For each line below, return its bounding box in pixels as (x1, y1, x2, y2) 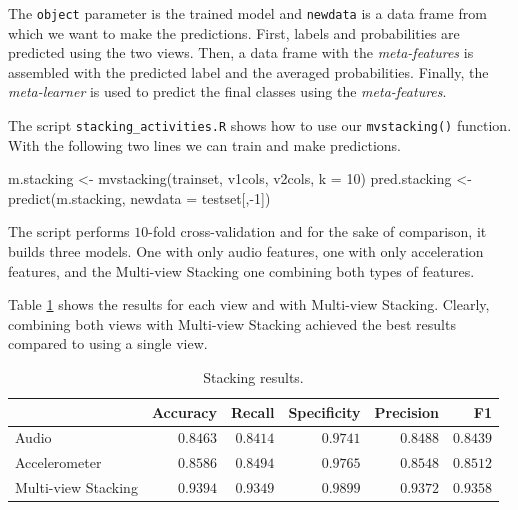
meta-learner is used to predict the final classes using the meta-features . (8, 81, 447, 102)
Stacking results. (203, 367, 304, 388)
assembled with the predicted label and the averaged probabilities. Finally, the (8, 61, 489, 82)
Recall (231, 401, 275, 422)
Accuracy (151, 401, 217, 422)
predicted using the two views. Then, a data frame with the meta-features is (8, 42, 474, 63)
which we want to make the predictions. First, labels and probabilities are (8, 22, 460, 43)
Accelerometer (15, 452, 102, 473)
